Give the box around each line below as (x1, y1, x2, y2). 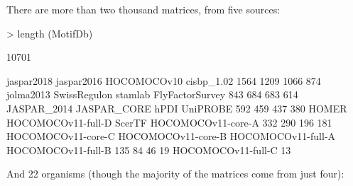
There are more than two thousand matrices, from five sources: (6, 2, 281, 16)
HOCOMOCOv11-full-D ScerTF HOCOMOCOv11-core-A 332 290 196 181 (6, 115, 332, 129)
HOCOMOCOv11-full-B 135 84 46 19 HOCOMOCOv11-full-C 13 (6, 142, 291, 157)
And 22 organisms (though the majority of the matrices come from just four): (6, 166, 344, 181)
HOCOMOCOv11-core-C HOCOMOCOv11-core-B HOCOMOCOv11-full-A (6, 129, 336, 144)
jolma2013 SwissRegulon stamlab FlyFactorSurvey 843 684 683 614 (6, 87, 298, 102)
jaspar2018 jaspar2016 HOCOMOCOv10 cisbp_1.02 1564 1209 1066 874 (6, 73, 321, 88)
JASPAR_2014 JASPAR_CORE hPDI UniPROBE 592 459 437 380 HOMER (6, 100, 347, 115)
